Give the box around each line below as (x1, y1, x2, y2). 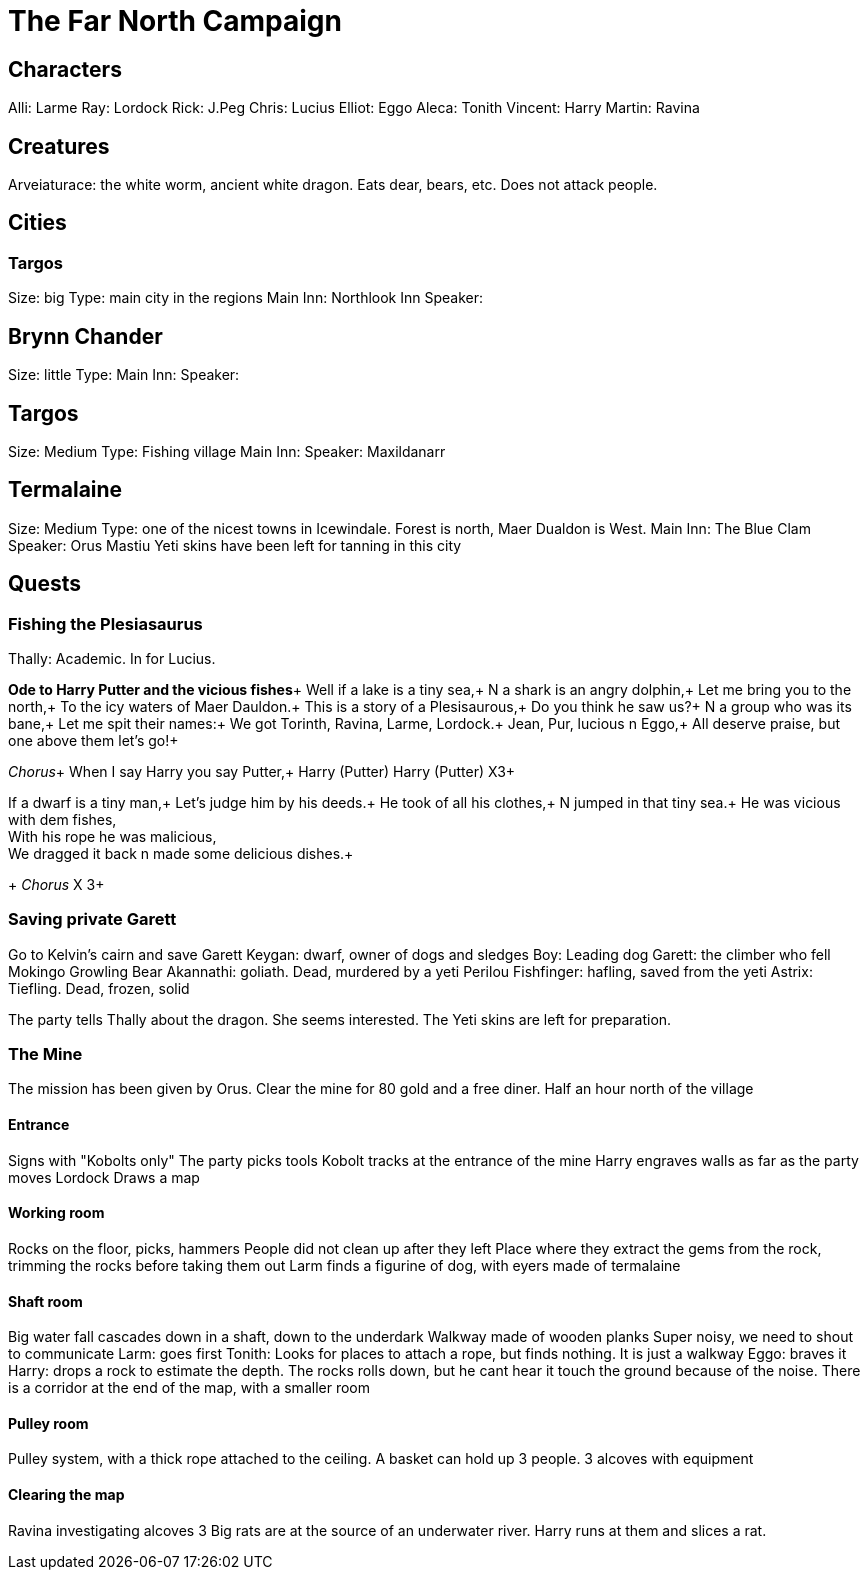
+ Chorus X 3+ (8, 875, 105, 893)
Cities (8, 210, 67, 236)
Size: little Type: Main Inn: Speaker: (8, 366, 240, 384)
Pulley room (8, 1414, 89, 1432)
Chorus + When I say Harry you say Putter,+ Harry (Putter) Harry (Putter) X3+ (8, 762, 516, 780)
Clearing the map (8, 1485, 125, 1503)
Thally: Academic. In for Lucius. (8, 649, 216, 667)
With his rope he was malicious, (8, 827, 217, 845)
